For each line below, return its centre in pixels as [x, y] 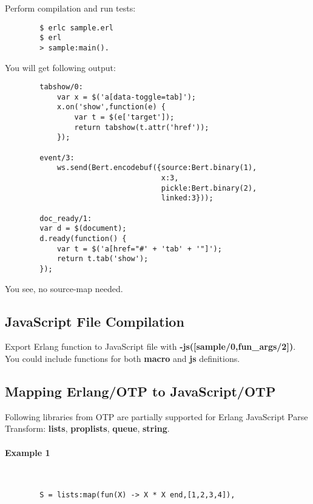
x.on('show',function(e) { [111, 107]
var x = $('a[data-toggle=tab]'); [126, 97]
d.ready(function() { [83, 239]
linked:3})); [187, 198]
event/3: [57, 158]
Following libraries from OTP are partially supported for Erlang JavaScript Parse [156, 416]
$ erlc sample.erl [76, 28]
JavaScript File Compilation [95, 321]
